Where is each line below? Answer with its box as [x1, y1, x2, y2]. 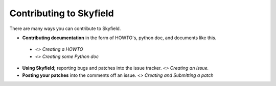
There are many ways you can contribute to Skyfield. [9, 25, 121, 32]
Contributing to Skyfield [9, 8, 114, 19]
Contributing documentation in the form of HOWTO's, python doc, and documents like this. [22, 35, 217, 41]
